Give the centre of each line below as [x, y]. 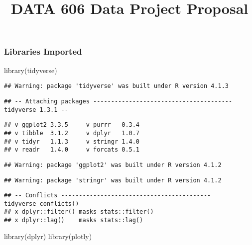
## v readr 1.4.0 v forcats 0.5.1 [72, 150]
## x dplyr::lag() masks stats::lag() [74, 220]
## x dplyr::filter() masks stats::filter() [79, 212]
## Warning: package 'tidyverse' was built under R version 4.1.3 [117, 86]
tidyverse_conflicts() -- [47, 204]
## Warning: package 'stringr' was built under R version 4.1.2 [113, 180]
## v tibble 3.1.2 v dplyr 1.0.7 [72, 133]
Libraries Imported [43, 51]
